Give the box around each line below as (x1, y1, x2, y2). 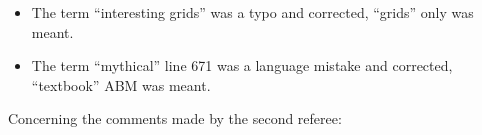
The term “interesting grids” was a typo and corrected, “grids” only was (31, 2, 474, 22)
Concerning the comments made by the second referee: (8, 108, 342, 129)
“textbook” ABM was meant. (31, 74, 211, 95)
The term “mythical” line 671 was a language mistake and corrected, (31, 55, 453, 76)
